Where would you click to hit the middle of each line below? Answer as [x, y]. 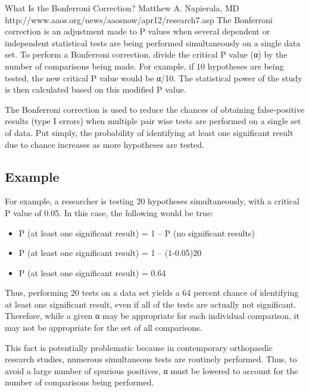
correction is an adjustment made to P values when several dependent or [138, 31]
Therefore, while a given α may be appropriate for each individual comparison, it [152, 316]
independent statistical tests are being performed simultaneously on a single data [153, 42]
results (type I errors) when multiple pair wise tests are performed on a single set [153, 121]
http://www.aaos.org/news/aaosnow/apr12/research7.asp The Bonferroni [139, 19]
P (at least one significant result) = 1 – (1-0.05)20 [110, 253]
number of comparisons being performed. [79, 382]
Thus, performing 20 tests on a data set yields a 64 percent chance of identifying [152, 293]
